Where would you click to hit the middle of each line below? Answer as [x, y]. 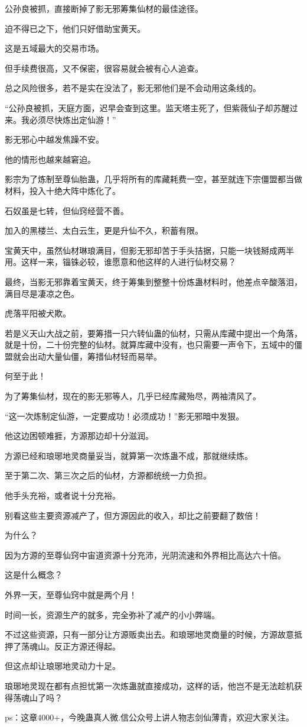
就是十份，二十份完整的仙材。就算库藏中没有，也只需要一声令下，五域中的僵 [153, 345]
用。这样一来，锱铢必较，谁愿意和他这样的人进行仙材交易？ [120, 262]
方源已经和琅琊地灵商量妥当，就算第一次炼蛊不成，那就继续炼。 [129, 455]
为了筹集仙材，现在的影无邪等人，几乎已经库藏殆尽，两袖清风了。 [133, 396]
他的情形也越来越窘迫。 [50, 159]
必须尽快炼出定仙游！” [73, 119]
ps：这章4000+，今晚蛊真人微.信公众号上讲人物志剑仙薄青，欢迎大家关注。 [150, 717]
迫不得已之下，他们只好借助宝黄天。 [75, 28]
